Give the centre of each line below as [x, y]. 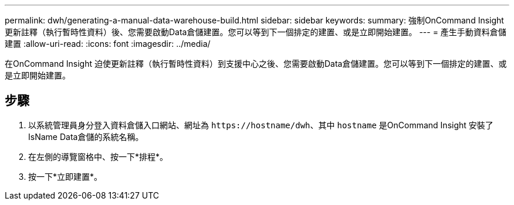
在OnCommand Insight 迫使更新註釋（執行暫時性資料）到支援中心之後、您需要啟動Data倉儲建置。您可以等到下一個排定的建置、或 [256, 64]
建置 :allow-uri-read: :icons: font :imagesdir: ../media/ [108, 44]
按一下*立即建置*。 [65, 176]
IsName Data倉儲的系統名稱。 [86, 136]
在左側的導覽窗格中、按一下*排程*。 [98, 156]
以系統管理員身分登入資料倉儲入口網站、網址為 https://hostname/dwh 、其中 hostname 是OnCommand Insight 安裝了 [261, 125]
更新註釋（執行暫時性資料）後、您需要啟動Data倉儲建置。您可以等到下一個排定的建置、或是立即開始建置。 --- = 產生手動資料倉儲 [256, 32]
